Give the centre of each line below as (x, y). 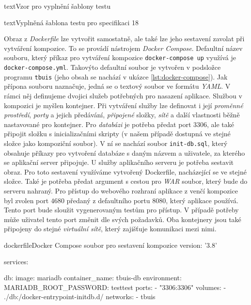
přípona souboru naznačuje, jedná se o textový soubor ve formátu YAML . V (117, 86)
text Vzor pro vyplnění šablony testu (57, 6)
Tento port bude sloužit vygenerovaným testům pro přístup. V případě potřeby (121, 210)
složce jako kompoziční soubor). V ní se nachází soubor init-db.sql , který (116, 143)
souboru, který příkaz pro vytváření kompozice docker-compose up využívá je (120, 57)
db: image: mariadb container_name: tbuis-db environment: (93, 278)
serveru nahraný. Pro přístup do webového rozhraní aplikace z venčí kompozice (121, 190)
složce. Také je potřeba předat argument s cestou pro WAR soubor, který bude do (126, 181)
